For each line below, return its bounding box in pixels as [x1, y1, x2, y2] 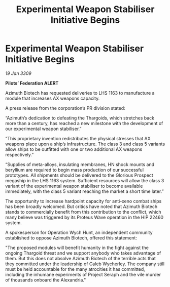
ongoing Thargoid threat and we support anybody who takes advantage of [5, 250, 161, 256]
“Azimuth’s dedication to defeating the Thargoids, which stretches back [5, 115, 155, 121]
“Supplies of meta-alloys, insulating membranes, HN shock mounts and [5, 161, 155, 168]
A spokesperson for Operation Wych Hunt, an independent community [5, 229, 153, 235]
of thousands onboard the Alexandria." [5, 277, 86, 283]
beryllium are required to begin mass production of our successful [5, 167, 144, 173]
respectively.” [5, 151, 34, 157]
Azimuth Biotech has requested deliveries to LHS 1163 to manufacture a [5, 90, 155, 96]
